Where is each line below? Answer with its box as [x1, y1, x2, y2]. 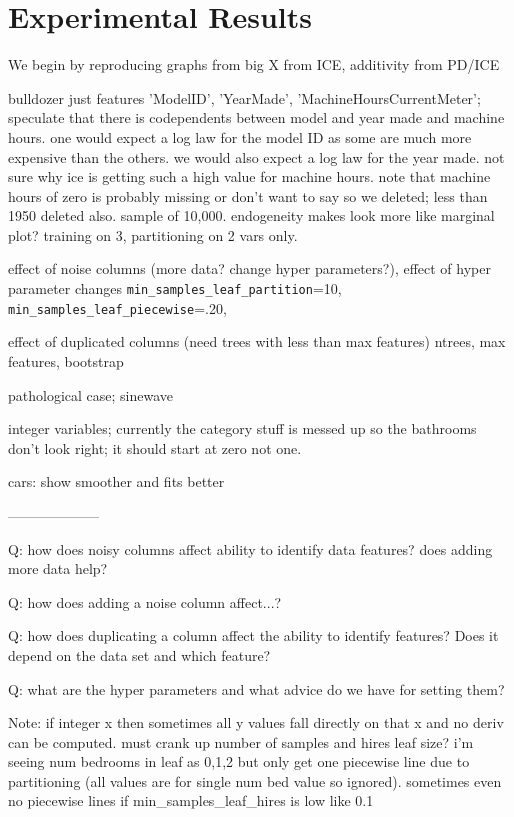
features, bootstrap [8, 350, 124, 371]
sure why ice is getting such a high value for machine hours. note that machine [8, 166, 491, 187]
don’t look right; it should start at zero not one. [8, 437, 302, 458]
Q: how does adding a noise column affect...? [8, 591, 282, 612]
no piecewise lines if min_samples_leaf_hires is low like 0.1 [8, 790, 374, 811]
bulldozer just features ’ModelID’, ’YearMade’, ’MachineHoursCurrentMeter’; [8, 87, 481, 108]
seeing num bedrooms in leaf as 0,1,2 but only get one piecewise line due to [8, 751, 470, 772]
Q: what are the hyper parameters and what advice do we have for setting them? [8, 678, 505, 699]
